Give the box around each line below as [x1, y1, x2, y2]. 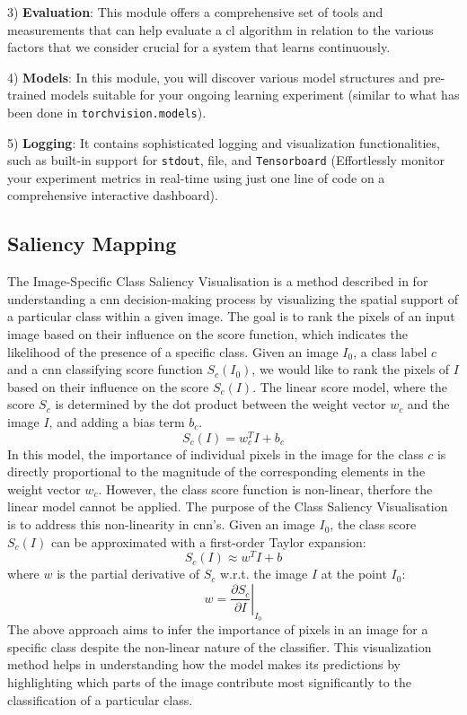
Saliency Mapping [7, 230, 177, 257]
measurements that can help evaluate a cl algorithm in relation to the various [7, 20, 434, 39]
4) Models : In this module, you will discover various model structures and [7, 67, 419, 86]
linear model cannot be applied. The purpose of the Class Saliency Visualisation [7, 497, 448, 516]
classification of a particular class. [7, 690, 193, 709]
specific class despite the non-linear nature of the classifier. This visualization [7, 637, 432, 656]
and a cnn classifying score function [7, 360, 203, 379]
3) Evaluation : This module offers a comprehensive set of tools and [7, 3, 383, 21]
